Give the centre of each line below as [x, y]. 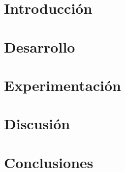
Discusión [37, 124]
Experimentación [62, 85]
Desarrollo [40, 46]
